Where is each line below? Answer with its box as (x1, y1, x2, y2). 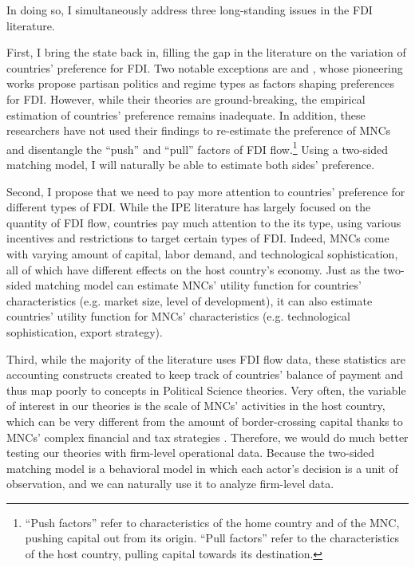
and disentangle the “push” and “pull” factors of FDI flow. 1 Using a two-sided (6, 138, 389, 157)
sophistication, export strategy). (6, 323, 163, 340)
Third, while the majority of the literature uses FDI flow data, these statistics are (6, 350, 405, 367)
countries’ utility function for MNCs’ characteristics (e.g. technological (6, 308, 350, 325)
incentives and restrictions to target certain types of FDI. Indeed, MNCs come (6, 230, 389, 246)
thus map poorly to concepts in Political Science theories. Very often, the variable (6, 381, 406, 398)
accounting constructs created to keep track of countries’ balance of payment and (6, 366, 403, 383)
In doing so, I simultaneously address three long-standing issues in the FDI (6, 2, 373, 18)
